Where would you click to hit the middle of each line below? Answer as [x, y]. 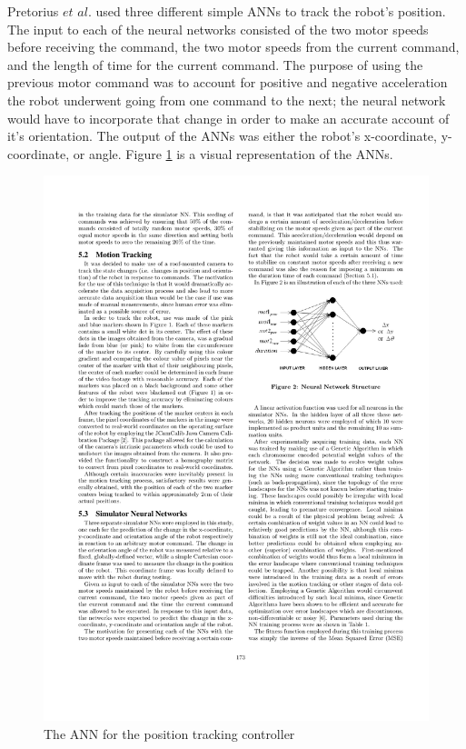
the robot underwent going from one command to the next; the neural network [227, 100]
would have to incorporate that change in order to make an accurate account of [228, 118]
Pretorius [33, 11]
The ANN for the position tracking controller [169, 733]
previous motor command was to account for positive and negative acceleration [228, 82]
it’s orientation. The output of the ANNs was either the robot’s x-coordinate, [222, 136]
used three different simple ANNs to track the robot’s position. [271, 11]
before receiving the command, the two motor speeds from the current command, [233, 47]
